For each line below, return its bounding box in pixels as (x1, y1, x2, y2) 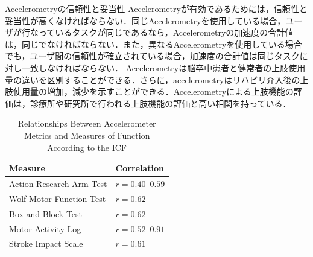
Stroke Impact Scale (9, 237, 83, 250)
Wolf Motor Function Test (9, 192, 106, 205)
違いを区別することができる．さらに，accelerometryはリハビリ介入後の (21, 73, 300, 86)
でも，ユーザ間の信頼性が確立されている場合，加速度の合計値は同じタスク (5, 49, 300, 62)
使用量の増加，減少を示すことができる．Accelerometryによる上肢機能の (13, 85, 294, 98)
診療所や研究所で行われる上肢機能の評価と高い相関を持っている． (30, 97, 291, 109)
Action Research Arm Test (9, 177, 107, 189)
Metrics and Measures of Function (24, 128, 150, 141)
